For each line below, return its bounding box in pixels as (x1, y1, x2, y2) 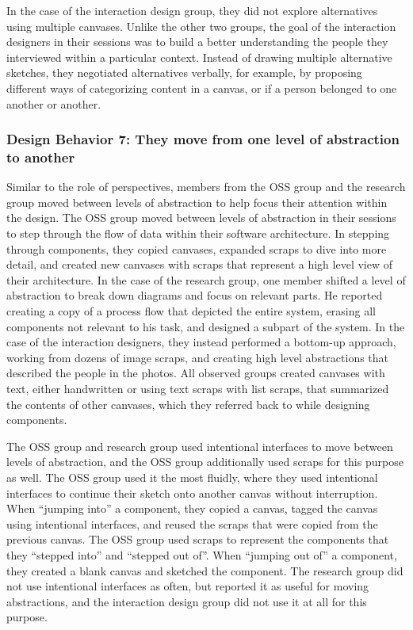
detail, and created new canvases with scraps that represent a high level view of (6, 256, 392, 273)
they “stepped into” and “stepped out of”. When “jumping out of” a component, (6, 546, 397, 563)
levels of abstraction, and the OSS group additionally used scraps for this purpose (6, 453, 403, 470)
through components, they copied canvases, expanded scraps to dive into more (6, 240, 387, 257)
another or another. (6, 95, 101, 112)
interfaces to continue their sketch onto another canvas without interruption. (6, 484, 378, 501)
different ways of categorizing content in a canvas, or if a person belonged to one (6, 79, 397, 96)
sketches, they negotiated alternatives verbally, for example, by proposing (6, 64, 362, 81)
